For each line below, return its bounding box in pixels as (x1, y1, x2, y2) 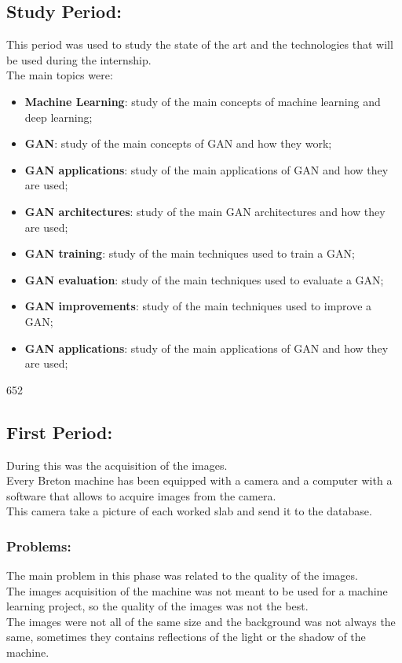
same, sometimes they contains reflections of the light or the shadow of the (6, 628, 366, 645)
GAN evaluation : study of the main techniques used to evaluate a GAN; (24, 271, 384, 288)
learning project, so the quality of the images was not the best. (6, 598, 309, 614)
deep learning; (24, 108, 93, 125)
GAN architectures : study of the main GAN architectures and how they (24, 203, 386, 219)
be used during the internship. (6, 51, 152, 68)
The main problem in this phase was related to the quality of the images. (6, 567, 358, 584)
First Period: (6, 419, 113, 444)
